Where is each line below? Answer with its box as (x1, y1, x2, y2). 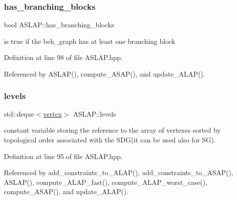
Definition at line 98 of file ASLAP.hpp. (4, 52, 123, 62)
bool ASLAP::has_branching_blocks (4, 20, 114, 30)
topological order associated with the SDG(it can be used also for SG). (4, 135, 216, 144)
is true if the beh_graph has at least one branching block (4, 36, 175, 46)
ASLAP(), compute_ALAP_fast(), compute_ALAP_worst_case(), (4, 177, 208, 187)
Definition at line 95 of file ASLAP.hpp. (4, 151, 123, 161)
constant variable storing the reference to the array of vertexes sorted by (4, 125, 221, 135)
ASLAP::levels (73, 108, 116, 119)
